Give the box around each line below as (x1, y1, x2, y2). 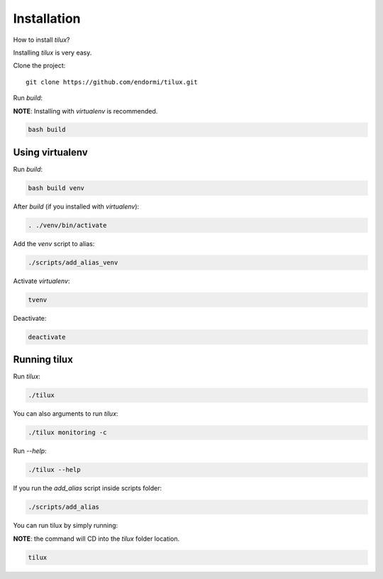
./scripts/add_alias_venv (28, 258, 118, 266)
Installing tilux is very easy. (13, 48, 92, 57)
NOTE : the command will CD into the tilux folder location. (13, 534, 180, 543)
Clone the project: (13, 61, 66, 70)
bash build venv (28, 184, 85, 192)
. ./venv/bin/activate (28, 221, 107, 229)
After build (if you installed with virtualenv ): (13, 202, 140, 211)
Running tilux (13, 353, 74, 365)
